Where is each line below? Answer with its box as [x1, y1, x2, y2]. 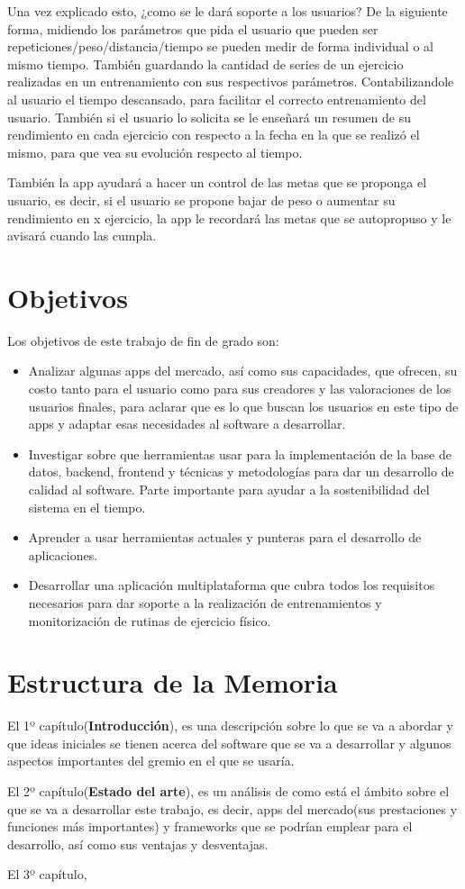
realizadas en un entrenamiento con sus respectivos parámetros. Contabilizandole [7, 72, 454, 91]
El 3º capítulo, [7, 865, 87, 884]
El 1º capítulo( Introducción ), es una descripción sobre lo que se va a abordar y [7, 716, 453, 735]
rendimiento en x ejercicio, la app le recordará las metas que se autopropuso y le [7, 208, 451, 227]
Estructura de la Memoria [7, 664, 338, 701]
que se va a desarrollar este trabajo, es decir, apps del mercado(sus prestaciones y [7, 799, 458, 818]
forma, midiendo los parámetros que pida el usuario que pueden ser [7, 19, 378, 38]
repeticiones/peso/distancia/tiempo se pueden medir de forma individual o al [7, 37, 433, 56]
